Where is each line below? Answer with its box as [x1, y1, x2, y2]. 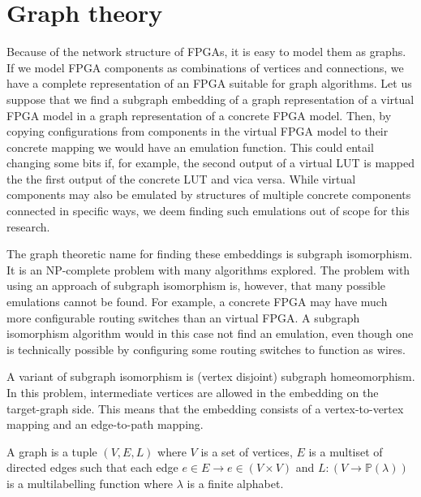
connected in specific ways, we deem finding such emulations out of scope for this [6, 202, 410, 219]
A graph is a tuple [6, 443, 97, 460]
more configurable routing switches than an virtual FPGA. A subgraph [6, 309, 360, 326]
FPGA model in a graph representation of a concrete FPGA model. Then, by [6, 106, 392, 123]
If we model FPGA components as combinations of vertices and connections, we [6, 58, 404, 76]
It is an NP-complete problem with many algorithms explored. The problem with [6, 261, 410, 278]
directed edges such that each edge [6, 459, 178, 476]
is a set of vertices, [200, 443, 293, 460]
